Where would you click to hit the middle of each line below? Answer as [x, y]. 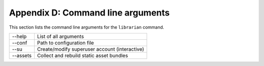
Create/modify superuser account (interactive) [90, 49]
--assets [22, 55]
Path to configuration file [66, 43]
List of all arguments [60, 36]
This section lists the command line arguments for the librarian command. [87, 27]
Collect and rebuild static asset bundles [82, 55]
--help [19, 36]
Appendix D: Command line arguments [89, 13]
